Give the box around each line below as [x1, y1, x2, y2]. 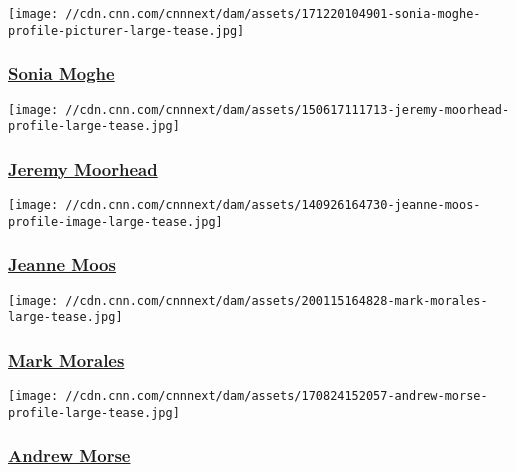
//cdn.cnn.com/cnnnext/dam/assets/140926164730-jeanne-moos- [65, 198, 481, 213]
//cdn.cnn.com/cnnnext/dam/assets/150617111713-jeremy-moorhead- [65, 102, 510, 117]
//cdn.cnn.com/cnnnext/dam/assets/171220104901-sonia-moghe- [65, 7, 481, 21]
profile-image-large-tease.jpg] [8, 214, 223, 229]
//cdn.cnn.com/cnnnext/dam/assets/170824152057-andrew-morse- [65, 389, 488, 404]
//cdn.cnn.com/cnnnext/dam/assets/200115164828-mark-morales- [65, 293, 488, 308]
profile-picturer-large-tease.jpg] [8, 23, 245, 38]
